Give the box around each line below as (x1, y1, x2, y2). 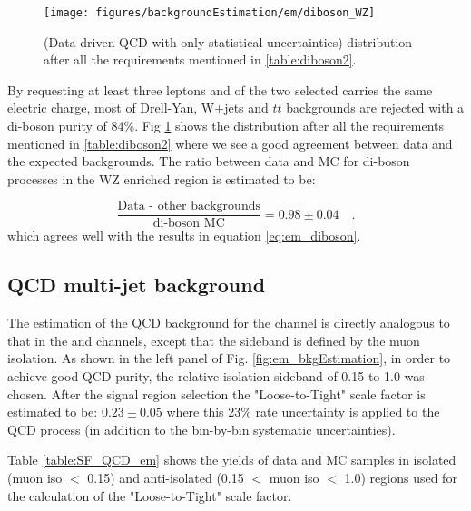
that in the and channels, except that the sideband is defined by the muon (7, 330, 420, 349)
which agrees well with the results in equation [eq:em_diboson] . (7, 226, 361, 245)
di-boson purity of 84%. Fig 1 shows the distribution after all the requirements (7, 116, 445, 135)
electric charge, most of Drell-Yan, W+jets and (7, 98, 269, 117)
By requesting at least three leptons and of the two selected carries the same (7, 80, 433, 99)
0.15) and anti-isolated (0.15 (87, 468, 244, 487)
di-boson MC (152, 217, 225, 231)
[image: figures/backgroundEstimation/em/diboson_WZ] (44, 6, 376, 19)
